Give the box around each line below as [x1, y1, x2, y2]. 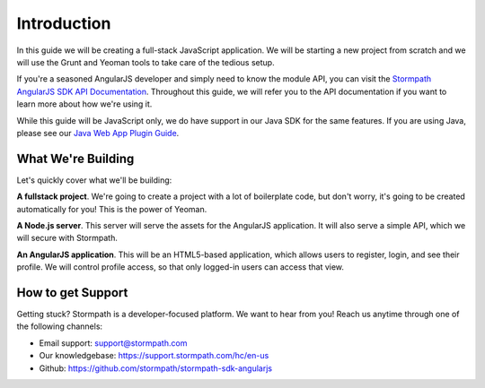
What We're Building [16, 151, 135, 166]
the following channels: [16, 321, 103, 332]
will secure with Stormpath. [16, 233, 119, 244]
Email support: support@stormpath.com [39, 337, 188, 349]
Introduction [16, 13, 111, 33]
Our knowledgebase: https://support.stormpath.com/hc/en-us [39, 350, 269, 361]
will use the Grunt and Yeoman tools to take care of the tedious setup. [16, 56, 275, 67]
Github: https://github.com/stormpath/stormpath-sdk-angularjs [39, 363, 273, 374]
